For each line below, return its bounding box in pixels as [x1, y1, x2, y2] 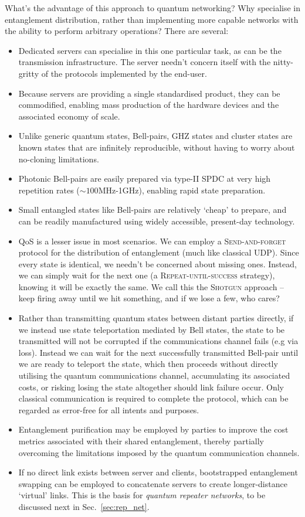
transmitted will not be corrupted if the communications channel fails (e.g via [18, 335, 299, 347]
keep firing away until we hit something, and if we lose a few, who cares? [18, 292, 280, 304]
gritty [18, 67, 39, 79]
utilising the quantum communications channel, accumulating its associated [18, 369, 290, 382]
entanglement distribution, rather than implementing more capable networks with [5, 13, 299, 25]
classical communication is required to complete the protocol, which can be [18, 392, 289, 404]
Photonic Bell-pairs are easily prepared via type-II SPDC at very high [18, 172, 271, 185]
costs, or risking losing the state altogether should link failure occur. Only [18, 380, 284, 393]
